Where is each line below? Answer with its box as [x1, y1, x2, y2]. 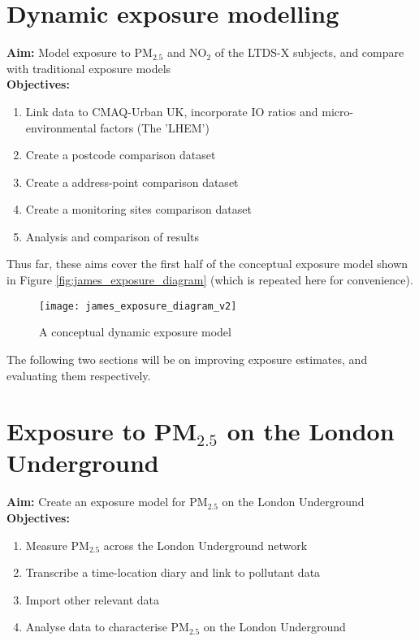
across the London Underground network [103, 536, 308, 553]
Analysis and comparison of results [25, 227, 199, 245]
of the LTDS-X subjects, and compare [214, 44, 404, 61]
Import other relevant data [25, 591, 160, 608]
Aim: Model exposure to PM [6, 44, 153, 61]
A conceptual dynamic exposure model [39, 323, 231, 340]
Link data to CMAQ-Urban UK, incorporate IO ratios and [25, 102, 318, 119]
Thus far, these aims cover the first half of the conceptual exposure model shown [6, 255, 408, 272]
